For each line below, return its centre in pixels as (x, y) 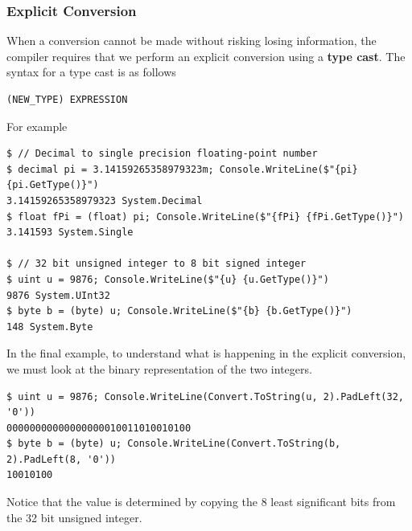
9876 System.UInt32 (58, 295)
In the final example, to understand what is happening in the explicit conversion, (206, 353)
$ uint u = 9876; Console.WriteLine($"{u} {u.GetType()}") (168, 279)
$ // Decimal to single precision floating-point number (162, 154)
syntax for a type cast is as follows (91, 72)
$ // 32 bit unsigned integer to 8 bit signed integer (157, 264)
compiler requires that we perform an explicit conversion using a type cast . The (206, 56)
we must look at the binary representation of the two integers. (159, 368)
